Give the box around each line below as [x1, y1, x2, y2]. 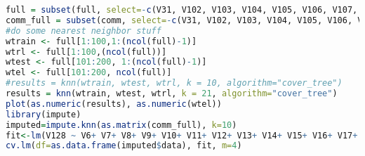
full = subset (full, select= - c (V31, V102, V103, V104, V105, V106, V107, [6, 5, 358, 15]
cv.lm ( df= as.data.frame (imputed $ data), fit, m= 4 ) [6, 141, 242, 151]
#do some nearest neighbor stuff [6, 25, 161, 36]
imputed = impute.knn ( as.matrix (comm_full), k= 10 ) [6, 119, 237, 130]
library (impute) [6, 109, 81, 119]
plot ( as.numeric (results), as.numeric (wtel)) [6, 98, 222, 109]
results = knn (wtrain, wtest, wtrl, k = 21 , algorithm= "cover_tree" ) [6, 89, 338, 98]
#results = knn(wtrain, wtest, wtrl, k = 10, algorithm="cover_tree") [6, 78, 343, 89]
